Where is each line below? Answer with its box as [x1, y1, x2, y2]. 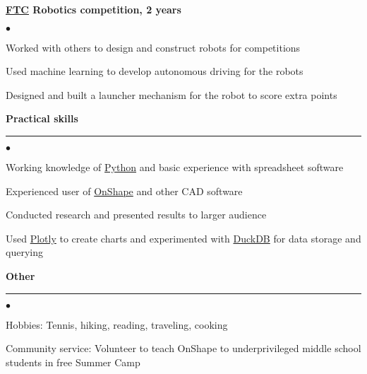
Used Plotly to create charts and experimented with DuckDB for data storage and [6, 230, 361, 245]
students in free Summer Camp [6, 354, 140, 369]
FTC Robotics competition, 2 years [6, 2, 181, 16]
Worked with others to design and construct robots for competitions [6, 40, 301, 54]
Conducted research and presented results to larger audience [6, 207, 267, 222]
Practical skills [6, 111, 78, 126]
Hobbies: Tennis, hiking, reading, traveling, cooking [6, 317, 228, 332]
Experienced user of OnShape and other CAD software [6, 183, 243, 198]
